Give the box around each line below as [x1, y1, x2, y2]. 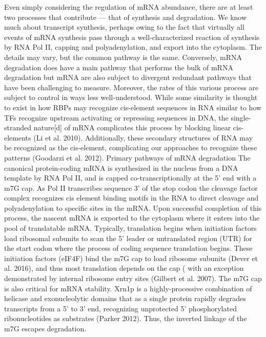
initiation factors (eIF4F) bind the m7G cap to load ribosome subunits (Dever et [4, 252, 258, 263]
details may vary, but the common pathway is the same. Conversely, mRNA [4, 51, 242, 62]
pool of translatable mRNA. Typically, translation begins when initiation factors [4, 223, 257, 233]
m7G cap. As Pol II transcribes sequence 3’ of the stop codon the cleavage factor [4, 182, 258, 193]
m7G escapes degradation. [4, 323, 87, 333]
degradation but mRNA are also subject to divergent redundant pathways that [4, 72, 252, 83]
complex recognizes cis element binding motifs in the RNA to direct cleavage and [4, 192, 259, 203]
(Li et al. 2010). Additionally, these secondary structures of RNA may [33, 132, 253, 143]
